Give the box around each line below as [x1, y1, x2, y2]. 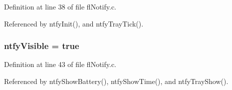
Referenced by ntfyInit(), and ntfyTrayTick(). [4, 18, 144, 28]
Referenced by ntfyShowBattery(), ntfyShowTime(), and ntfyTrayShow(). [4, 76, 229, 86]
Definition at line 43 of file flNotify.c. [4, 59, 117, 69]
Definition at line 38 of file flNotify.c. [4, 1, 117, 11]
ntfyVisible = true [4, 39, 79, 52]
